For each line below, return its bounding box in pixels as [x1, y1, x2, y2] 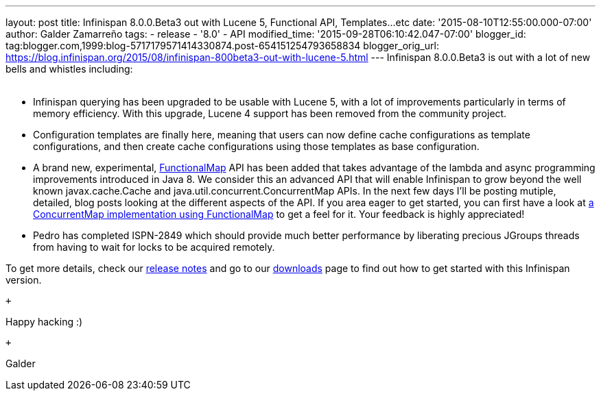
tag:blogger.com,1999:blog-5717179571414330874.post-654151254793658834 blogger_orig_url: [5, 40, 440, 51]
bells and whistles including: [5, 63, 133, 75]
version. [5, 274, 42, 286]
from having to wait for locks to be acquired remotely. [33, 241, 275, 253]
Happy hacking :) [5, 316, 83, 327]
